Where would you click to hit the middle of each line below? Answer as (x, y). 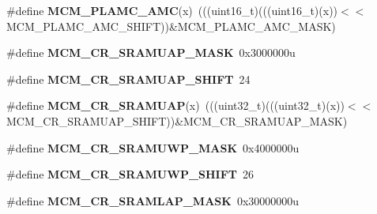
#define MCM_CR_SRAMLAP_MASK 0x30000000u (153, 200)
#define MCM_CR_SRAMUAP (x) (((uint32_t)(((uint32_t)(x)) (175, 105)
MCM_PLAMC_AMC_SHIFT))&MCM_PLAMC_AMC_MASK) (171, 26)
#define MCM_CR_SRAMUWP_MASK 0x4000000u (153, 147)
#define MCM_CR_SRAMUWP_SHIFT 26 (130, 174)
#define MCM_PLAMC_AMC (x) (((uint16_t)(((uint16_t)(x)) (172, 10)
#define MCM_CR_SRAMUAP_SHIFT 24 (128, 79)
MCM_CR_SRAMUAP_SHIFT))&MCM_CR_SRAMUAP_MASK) (177, 120)
